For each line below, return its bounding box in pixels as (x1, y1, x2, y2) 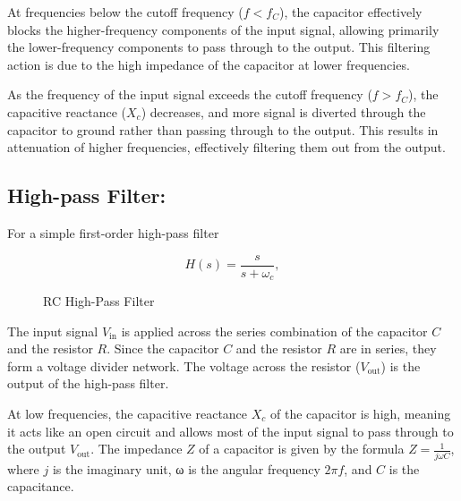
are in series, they (339, 339, 437, 358)
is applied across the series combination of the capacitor (121, 321, 428, 340)
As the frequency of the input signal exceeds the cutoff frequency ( (7, 85, 372, 104)
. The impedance (90, 439, 183, 458)
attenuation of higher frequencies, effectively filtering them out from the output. (7, 138, 446, 157)
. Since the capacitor (107, 339, 219, 358)
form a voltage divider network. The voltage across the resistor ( (7, 356, 361, 375)
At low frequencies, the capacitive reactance (7, 404, 248, 423)
